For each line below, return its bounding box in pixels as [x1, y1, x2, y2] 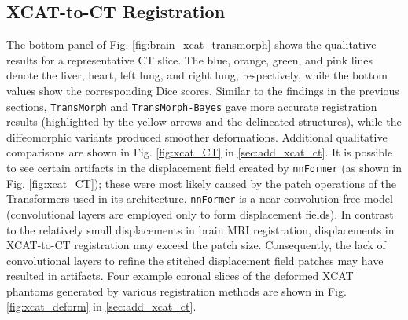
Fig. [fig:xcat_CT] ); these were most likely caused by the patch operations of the [6, 175, 397, 191]
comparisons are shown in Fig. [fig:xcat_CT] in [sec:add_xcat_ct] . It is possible [6, 144, 393, 160]
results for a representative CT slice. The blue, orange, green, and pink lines [6, 51, 373, 68]
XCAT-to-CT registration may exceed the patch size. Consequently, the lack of [6, 237, 386, 253]
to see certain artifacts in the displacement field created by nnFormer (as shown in [6, 160, 402, 176]
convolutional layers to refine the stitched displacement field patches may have [6, 252, 384, 268]
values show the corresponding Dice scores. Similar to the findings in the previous [6, 82, 399, 98]
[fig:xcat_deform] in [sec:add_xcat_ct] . [6, 298, 197, 314]
